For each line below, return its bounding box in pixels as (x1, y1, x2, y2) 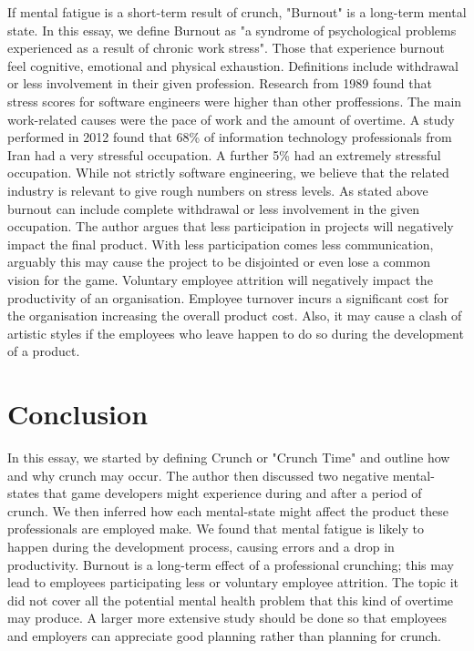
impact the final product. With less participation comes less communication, (7, 234, 434, 253)
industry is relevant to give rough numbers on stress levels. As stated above (7, 180, 428, 199)
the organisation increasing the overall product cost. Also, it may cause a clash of (7, 306, 462, 325)
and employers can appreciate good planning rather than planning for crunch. (7, 626, 441, 645)
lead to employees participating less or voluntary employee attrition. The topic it (7, 573, 459, 592)
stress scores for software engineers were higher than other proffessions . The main (7, 91, 462, 110)
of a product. (7, 341, 80, 361)
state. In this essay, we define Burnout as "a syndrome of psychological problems (7, 20, 457, 39)
